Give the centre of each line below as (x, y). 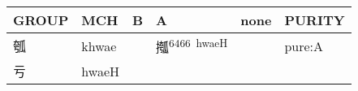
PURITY (315, 20)
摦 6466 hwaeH (192, 46)
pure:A (304, 45)
